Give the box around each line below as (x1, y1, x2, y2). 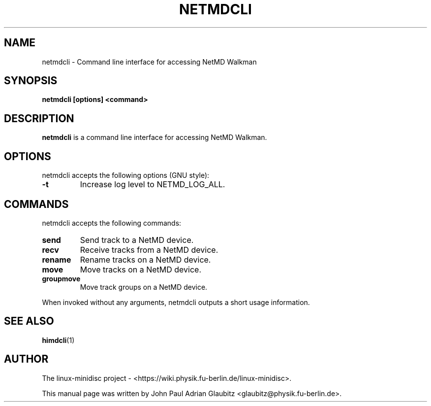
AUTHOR (4, 353, 49, 366)
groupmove (42, 274, 81, 283)
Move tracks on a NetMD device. (80, 264, 202, 274)
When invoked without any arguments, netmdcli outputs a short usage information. (42, 298, 310, 306)
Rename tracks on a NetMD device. (80, 254, 211, 265)
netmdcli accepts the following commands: (42, 218, 182, 227)
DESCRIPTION (4, 112, 74, 125)
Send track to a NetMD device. (80, 235, 194, 245)
